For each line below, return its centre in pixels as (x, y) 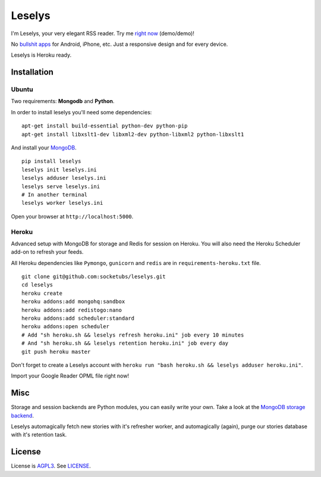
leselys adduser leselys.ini (64, 178)
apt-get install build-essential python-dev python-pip (105, 126)
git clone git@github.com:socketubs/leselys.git (94, 277)
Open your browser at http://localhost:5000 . (72, 216)
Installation (32, 72)
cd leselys (37, 285)
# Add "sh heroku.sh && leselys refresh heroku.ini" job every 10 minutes (133, 335)
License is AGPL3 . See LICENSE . (51, 466)
